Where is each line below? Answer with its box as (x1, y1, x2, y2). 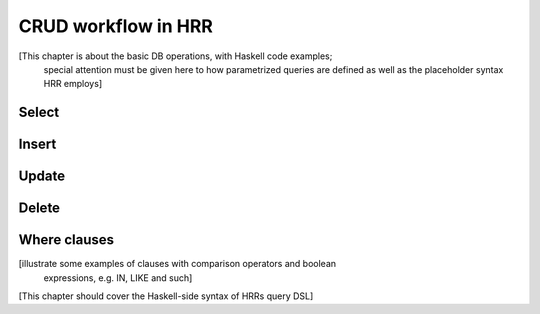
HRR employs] (43, 78, 103, 90)
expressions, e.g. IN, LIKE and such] (43, 271, 193, 284)
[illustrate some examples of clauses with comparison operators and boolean (18, 258, 337, 270)
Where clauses (18, 231, 115, 249)
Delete (18, 200, 60, 217)
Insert (18, 136, 57, 153)
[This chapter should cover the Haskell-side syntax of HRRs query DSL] (18, 290, 314, 302)
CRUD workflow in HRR (18, 15, 214, 37)
